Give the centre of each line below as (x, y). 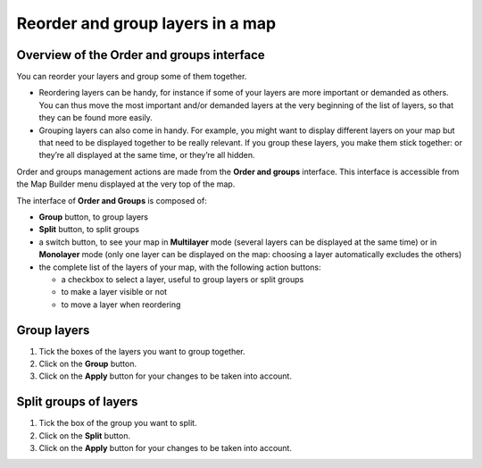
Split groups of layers (77, 402)
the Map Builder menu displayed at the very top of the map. (126, 184)
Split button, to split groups (89, 230)
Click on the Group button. (88, 364)
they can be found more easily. (96, 118)
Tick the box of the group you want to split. (118, 423)
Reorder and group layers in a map (146, 23)
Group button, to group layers (94, 217)
